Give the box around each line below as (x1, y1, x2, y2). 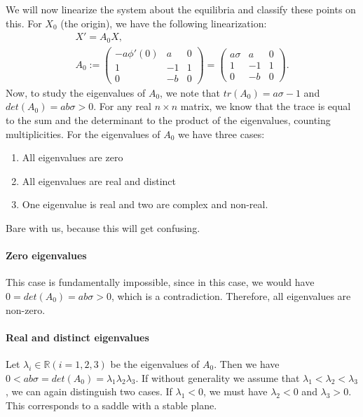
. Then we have (214, 356, 280, 371)
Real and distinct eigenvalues (6, 329, 149, 344)
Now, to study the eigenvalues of (6, 85, 146, 100)
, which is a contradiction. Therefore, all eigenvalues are (111, 289, 351, 303)
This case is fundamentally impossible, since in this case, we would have (6, 275, 315, 289)
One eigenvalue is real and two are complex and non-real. (22, 197, 268, 212)
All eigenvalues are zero (22, 150, 123, 165)
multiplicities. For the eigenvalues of (6, 126, 160, 141)
